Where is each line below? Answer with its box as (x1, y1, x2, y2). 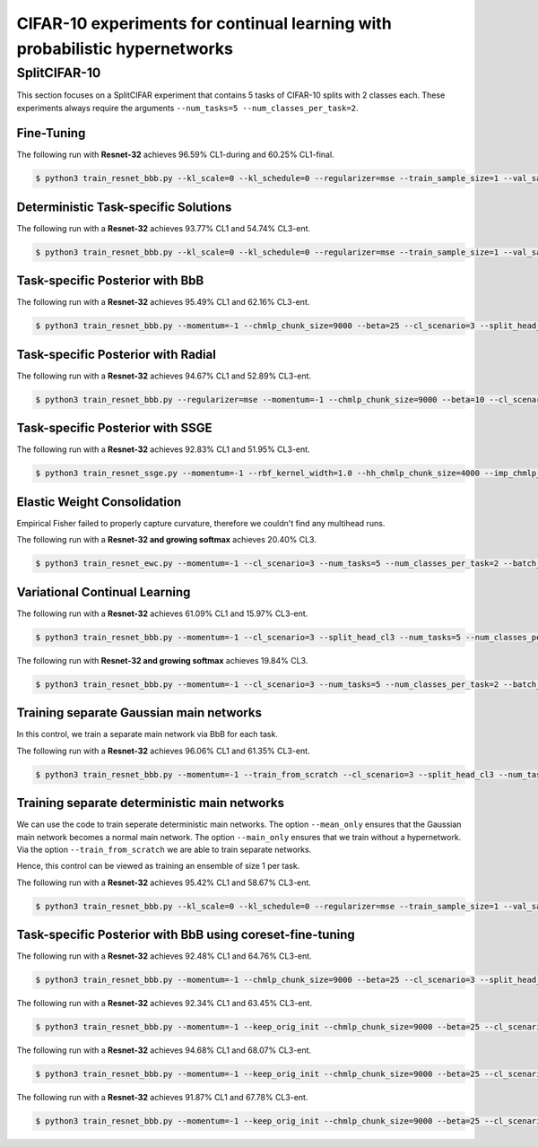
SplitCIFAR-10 (16, 65, 101, 81)
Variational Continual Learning (16, 584, 191, 600)
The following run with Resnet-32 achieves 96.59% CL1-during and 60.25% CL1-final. (16, 149, 335, 161)
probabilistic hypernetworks (16, 39, 233, 58)
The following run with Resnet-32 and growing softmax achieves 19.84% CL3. (16, 655, 308, 665)
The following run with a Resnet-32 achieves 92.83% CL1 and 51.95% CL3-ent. (16, 444, 310, 455)
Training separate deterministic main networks (16, 795, 284, 811)
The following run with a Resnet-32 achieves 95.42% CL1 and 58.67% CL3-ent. (16, 877, 311, 888)
